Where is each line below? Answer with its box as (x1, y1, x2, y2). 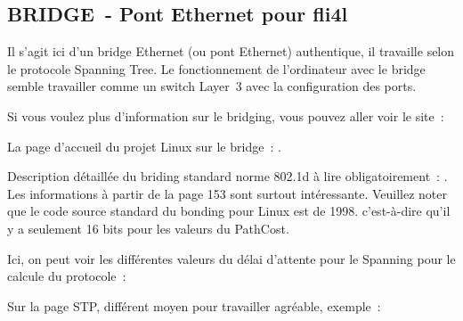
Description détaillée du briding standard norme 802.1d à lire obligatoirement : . (7, 167, 448, 185)
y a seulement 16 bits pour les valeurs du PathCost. (7, 218, 289, 237)
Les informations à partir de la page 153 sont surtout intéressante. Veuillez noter (7, 184, 447, 202)
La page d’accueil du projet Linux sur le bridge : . (7, 136, 281, 155)
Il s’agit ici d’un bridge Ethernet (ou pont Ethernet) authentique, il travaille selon (7, 42, 455, 61)
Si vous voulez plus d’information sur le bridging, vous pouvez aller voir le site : (7, 106, 444, 125)
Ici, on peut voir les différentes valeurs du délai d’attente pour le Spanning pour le (7, 249, 456, 267)
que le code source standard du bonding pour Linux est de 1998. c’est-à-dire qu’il (7, 202, 451, 220)
